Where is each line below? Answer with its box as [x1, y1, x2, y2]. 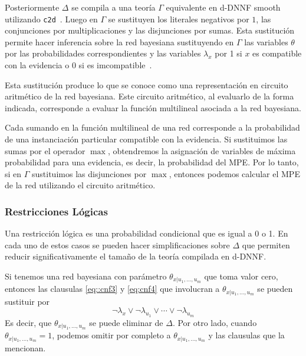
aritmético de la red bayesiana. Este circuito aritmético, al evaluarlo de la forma [5, 90, 294, 102]
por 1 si [215, 47, 242, 59]
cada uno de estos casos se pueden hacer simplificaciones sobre [5, 238, 230, 251]
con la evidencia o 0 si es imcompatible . [5, 59, 152, 71]
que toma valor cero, [204, 270, 278, 282]
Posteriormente [5, 1, 60, 13]
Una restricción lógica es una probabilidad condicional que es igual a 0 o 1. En [5, 227, 288, 239]
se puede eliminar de [89, 316, 163, 328]
